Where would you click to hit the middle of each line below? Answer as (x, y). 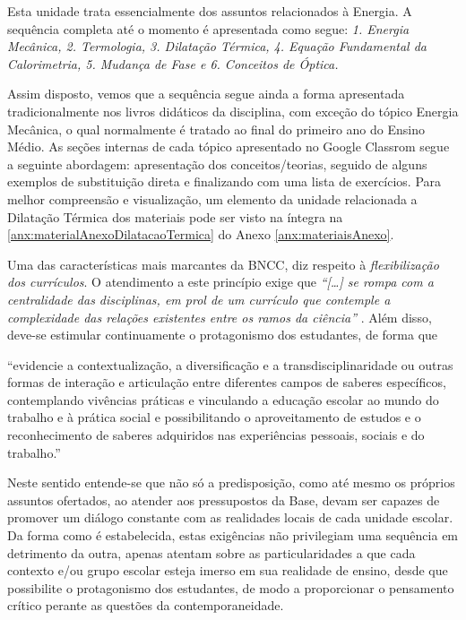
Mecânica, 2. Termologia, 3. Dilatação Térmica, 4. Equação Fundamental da (217, 46)
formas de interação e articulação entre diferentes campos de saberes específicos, (227, 382)
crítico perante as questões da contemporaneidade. (146, 605)
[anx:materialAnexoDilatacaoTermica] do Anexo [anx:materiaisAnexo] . (201, 234)
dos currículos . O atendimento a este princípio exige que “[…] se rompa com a (220, 282)
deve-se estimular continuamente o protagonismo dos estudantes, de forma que (223, 335)
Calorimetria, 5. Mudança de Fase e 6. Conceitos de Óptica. (173, 63)
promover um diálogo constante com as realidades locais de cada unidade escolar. (230, 517)
